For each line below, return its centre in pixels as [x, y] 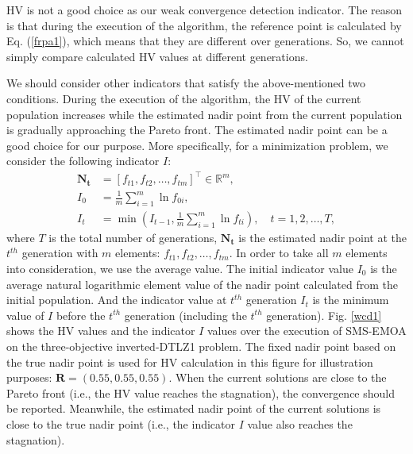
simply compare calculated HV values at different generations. [157, 56]
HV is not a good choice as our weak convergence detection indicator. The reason [205, 10]
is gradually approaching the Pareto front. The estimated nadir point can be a [197, 130]
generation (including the [185, 315]
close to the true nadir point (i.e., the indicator [121, 423]
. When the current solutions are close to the [278, 377]
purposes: [29, 377]
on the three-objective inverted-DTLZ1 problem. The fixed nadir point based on [201, 346]
